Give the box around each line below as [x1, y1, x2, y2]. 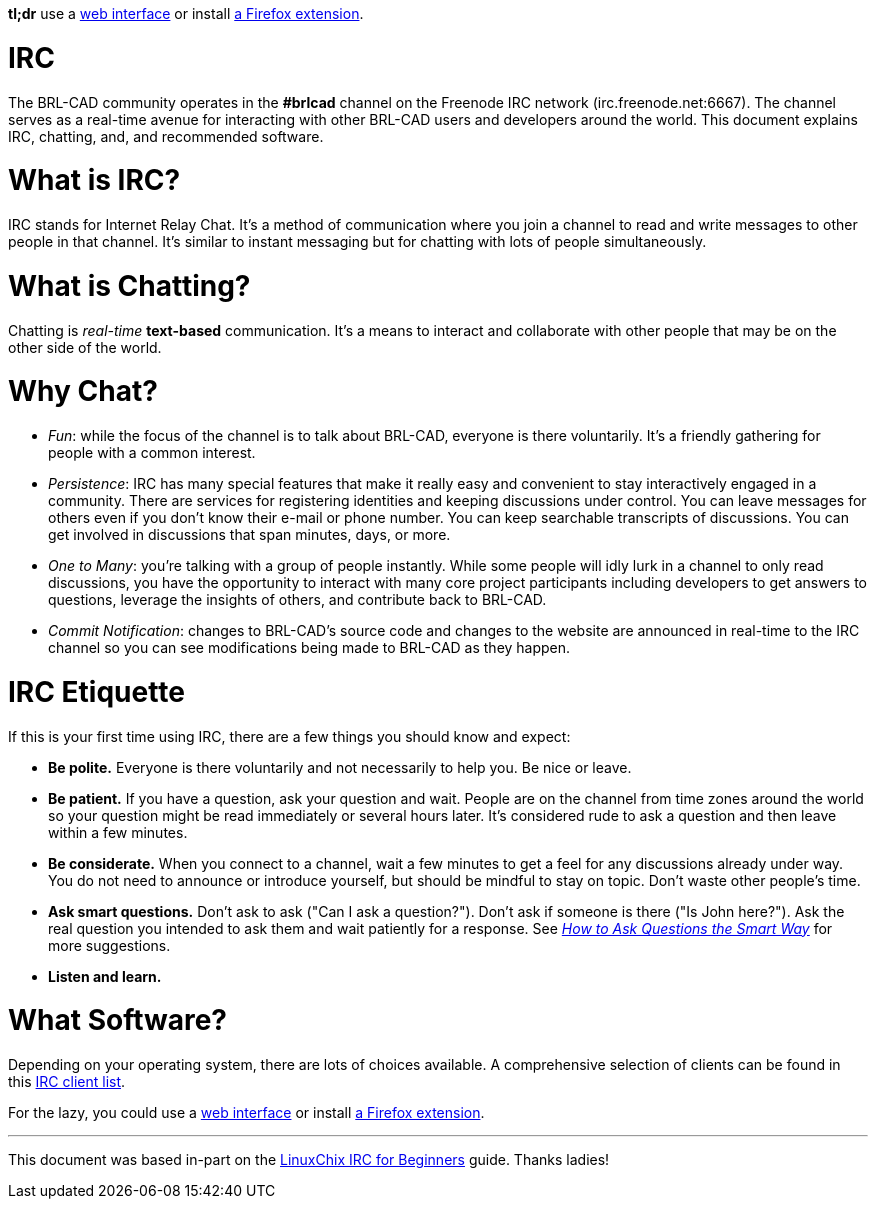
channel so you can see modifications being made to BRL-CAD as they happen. [48, 639, 571, 656]
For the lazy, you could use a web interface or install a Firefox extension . [8, 1104, 485, 1121]
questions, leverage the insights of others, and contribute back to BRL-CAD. [48, 591, 547, 608]
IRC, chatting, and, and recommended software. [8, 127, 324, 145]
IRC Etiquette [8, 674, 185, 709]
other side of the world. [8, 338, 162, 356]
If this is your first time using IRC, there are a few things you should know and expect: [8, 727, 571, 745]
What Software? [8, 1003, 228, 1038]
